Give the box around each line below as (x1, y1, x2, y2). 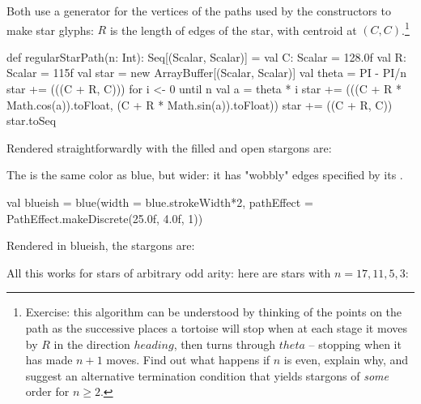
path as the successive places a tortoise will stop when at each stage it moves (25, 319, 407, 336)
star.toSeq (6, 112, 57, 129)
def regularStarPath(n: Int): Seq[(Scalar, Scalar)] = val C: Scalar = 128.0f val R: (6, 48, 406, 65)
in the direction (53, 335, 130, 352)
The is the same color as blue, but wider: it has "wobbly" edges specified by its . (6, 166, 403, 183)
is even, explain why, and (283, 351, 409, 368)
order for (25, 383, 70, 400)
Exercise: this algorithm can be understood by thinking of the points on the (25, 303, 402, 320)
